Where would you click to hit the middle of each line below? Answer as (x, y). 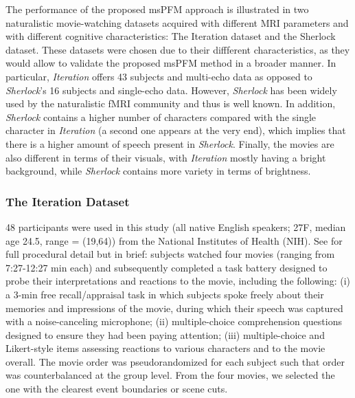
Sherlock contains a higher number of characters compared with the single (161, 117)
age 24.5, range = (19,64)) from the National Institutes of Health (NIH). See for (174, 240)
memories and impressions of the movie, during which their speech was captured (174, 308)
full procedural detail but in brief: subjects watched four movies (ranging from (170, 254)
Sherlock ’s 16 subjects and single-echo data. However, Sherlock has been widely (171, 90)
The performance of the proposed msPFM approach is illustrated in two (157, 9)
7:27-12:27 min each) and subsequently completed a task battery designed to (167, 267)
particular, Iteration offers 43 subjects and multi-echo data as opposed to (159, 76)
